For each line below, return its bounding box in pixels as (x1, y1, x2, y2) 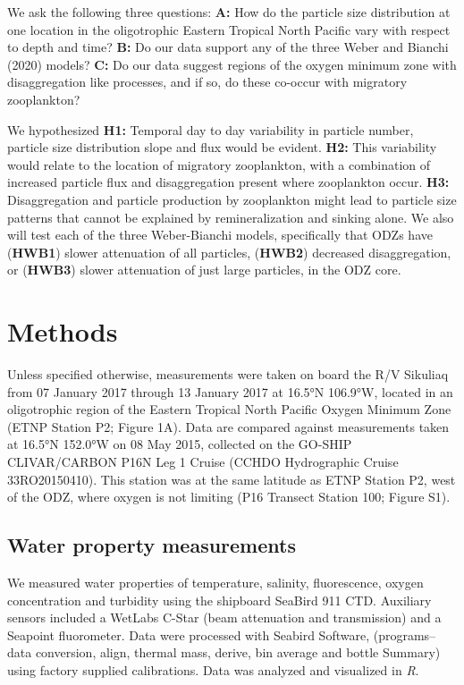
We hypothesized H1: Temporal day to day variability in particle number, (7, 120, 414, 139)
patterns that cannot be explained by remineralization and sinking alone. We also (7, 207, 454, 226)
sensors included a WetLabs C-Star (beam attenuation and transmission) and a (7, 608, 442, 627)
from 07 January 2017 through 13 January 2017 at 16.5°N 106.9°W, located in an (7, 382, 453, 401)
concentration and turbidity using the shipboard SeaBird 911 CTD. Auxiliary (7, 590, 432, 609)
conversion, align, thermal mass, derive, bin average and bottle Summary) (35, 643, 441, 662)
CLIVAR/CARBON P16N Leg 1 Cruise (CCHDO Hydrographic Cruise (7, 452, 399, 470)
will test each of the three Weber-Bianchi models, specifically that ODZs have (7, 225, 433, 244)
